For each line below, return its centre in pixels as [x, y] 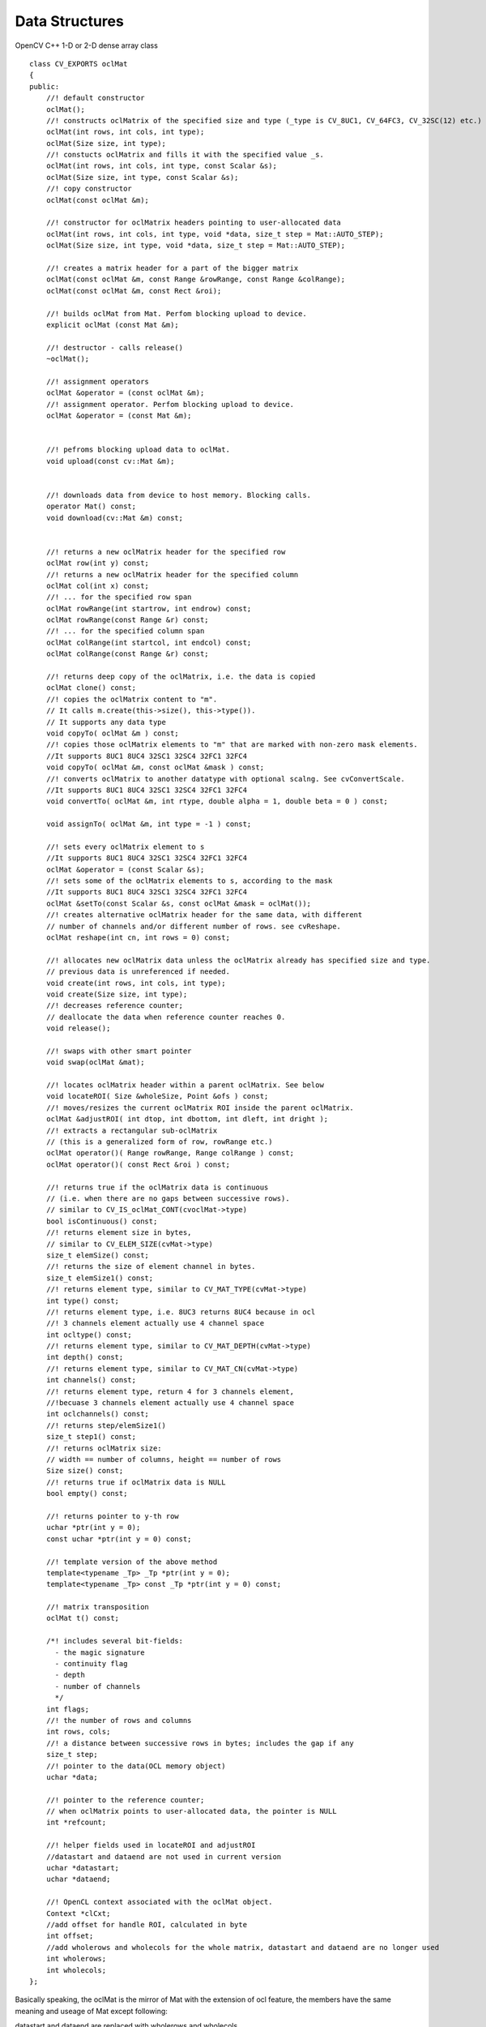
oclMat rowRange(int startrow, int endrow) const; [149, 609]
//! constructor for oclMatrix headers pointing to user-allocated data [194, 223]
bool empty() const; [87, 1493]
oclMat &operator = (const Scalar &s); [125, 869]
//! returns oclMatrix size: [104, 1448]
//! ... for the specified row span [119, 597]
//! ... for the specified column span [125, 631]
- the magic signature [100, 1652]
